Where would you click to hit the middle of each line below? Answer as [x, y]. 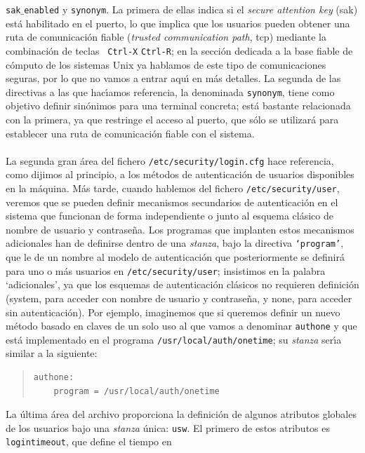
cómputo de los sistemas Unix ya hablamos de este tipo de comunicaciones [166, 64]
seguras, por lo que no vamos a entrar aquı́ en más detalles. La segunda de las [173, 78]
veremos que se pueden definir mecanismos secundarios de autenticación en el [172, 202]
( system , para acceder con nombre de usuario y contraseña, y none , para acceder [179, 298]
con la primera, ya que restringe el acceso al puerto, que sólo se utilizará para [172, 119]
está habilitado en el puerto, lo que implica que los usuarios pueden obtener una [178, 23]
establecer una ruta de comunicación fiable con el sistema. [130, 133]
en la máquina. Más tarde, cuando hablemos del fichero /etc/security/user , [173, 188]
